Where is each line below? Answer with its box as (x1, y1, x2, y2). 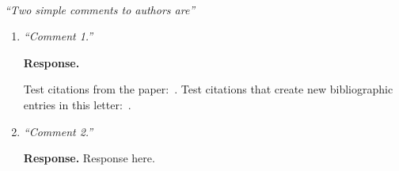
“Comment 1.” (23, 28, 93, 44)
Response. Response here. (23, 150, 155, 166)
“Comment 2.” (23, 123, 93, 139)
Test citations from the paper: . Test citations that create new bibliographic (23, 81, 393, 97)
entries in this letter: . (23, 96, 131, 112)
